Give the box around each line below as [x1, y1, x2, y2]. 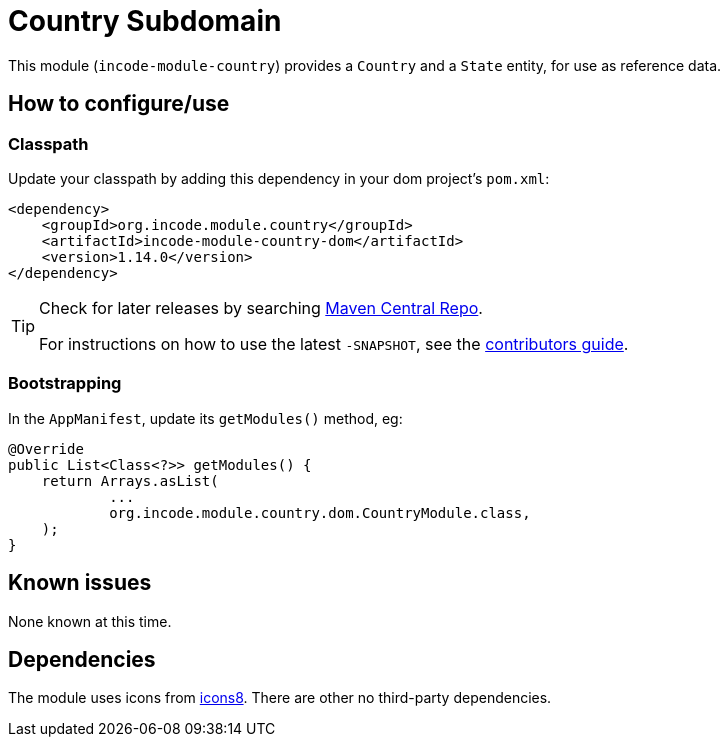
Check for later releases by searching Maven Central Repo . [39, 297, 483, 318]
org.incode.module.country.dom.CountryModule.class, [109, 504, 531, 521]
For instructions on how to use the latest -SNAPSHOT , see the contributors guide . [39, 333, 629, 354]
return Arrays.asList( [41, 472, 219, 489]
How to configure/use [8, 91, 230, 117]
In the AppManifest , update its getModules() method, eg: [8, 409, 403, 427]
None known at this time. [8, 612, 172, 630]
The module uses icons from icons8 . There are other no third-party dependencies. [8, 689, 552, 707]
